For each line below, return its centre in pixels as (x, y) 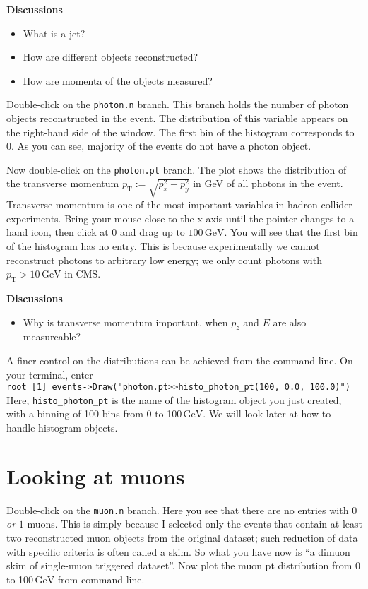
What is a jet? (54, 33)
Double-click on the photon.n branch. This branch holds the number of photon (178, 104)
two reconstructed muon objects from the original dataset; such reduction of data (182, 538)
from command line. (101, 579)
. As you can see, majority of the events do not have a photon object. (161, 146)
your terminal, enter (50, 374)
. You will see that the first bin (291, 232)
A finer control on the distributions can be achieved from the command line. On (180, 360)
